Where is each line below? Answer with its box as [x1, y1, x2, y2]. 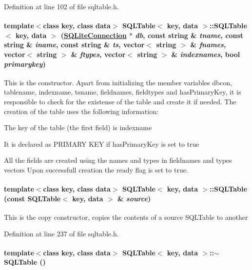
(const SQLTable [4, 193, 61, 203]
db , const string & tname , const [135, 30, 244, 40]
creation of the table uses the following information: [4, 106, 158, 116]
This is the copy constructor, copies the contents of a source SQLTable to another [4, 212, 248, 222]
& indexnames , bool [171, 49, 240, 59]
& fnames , [190, 39, 226, 50]
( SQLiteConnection [60, 30, 127, 40]
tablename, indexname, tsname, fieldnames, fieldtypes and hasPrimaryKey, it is [4, 87, 241, 97]
